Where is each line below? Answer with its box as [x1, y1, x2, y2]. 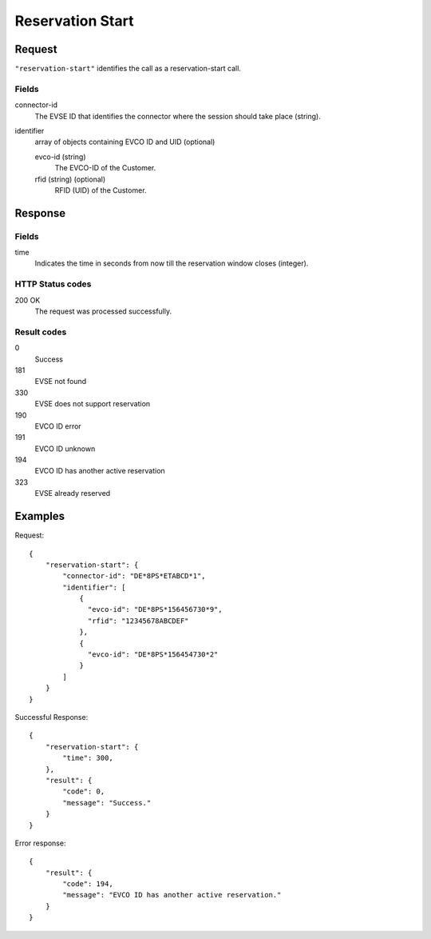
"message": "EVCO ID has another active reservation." [62, 890, 282, 900]
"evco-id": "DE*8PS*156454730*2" [88, 650, 219, 659]
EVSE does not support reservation [34, 399, 151, 409]
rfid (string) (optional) [34, 174, 106, 184]
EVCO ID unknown [34, 444, 96, 454]
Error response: [14, 838, 66, 848]
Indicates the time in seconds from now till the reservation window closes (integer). [34, 258, 309, 268]
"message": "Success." [62, 798, 152, 807]
